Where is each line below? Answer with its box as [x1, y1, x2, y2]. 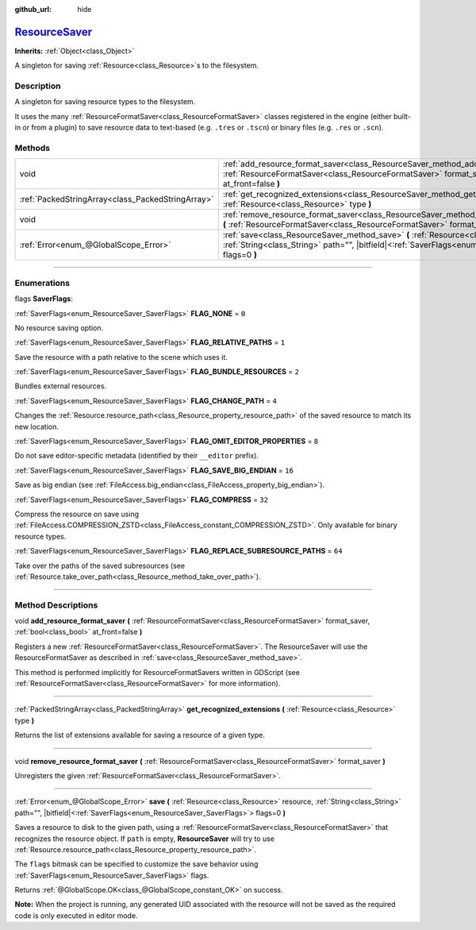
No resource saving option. [14, 322, 104, 333]
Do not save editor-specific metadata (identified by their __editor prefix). [14, 451, 259, 461]
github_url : [14, 5, 52, 14]
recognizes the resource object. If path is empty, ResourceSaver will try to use [14, 834, 275, 843]
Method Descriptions [14, 600, 98, 611]
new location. [14, 422, 59, 431]
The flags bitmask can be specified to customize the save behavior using [14, 859, 259, 869]
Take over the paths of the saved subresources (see [14, 561, 186, 570]
